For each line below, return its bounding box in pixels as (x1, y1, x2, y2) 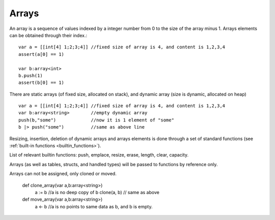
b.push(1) (18, 73, 43, 78)
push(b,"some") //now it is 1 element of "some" (18, 117, 174, 123)
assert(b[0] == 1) (18, 80, 65, 86)
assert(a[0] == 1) (18, 51, 65, 57)
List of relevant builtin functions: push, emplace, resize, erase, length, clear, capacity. (9, 152, 188, 158)
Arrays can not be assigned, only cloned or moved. (9, 171, 117, 177)
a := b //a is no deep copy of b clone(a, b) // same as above (35, 189, 160, 195)
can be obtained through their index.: (9, 32, 88, 38)
